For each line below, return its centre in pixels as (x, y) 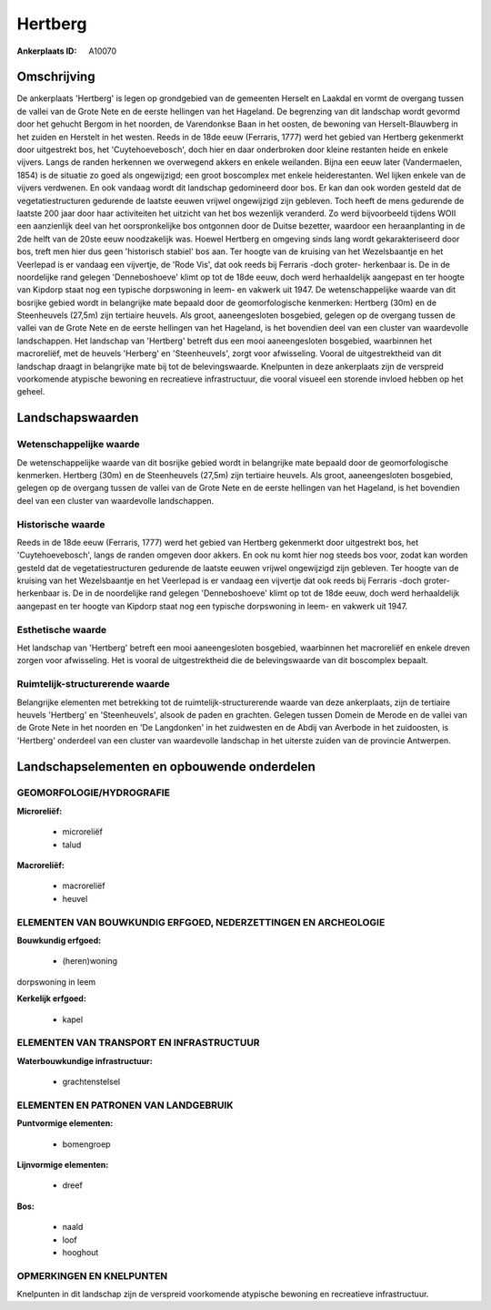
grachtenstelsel (91, 1082)
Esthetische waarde (62, 629)
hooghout (80, 1252)
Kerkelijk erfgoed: (51, 998)
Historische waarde (61, 524)
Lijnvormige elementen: (63, 1164)
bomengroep (86, 1144)
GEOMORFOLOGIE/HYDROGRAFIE (93, 793)
